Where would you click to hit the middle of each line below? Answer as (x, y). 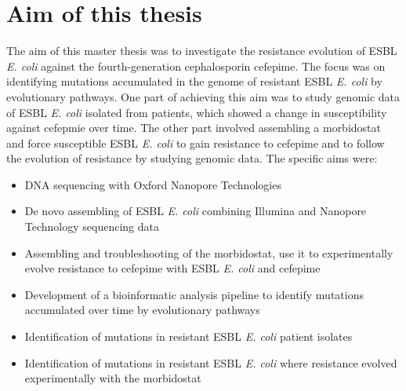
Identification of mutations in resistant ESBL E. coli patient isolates (188, 336)
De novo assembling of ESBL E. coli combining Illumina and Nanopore (196, 211)
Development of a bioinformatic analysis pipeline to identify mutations (194, 294)
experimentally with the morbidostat (113, 378)
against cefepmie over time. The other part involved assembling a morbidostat (194, 128)
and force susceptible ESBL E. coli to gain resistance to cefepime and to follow (196, 143)
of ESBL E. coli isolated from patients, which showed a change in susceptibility (197, 112)
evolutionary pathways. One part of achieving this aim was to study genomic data (203, 96)
